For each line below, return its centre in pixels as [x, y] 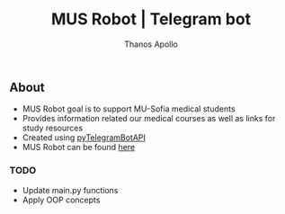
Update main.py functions [70, 190]
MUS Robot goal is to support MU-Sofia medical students [129, 109]
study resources [53, 128]
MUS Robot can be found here [79, 147]
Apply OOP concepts [61, 200]
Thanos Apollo [151, 44]
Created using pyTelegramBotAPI [84, 138]
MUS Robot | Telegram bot [151, 19]
